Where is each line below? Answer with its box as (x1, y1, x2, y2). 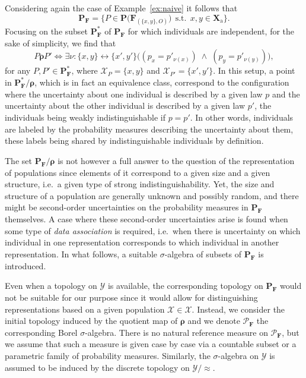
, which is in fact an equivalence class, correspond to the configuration (34, 75, 289, 88)
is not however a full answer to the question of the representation (58, 154, 295, 166)
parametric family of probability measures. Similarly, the (5, 349, 211, 362)
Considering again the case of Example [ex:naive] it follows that (5, 2, 238, 14)
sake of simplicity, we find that (5, 36, 116, 49)
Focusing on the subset (5, 24, 88, 37)
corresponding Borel (5, 326, 78, 338)
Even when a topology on (5, 279, 97, 292)
